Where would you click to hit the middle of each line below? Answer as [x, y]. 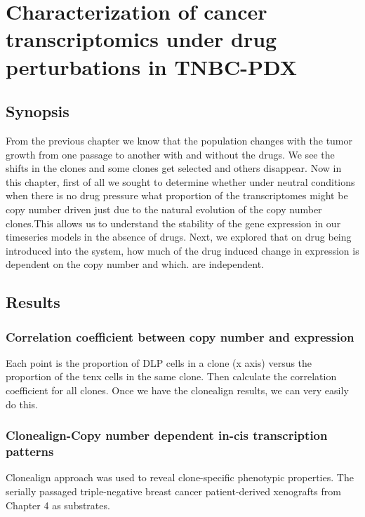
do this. [22, 404]
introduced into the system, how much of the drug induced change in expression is [182, 250]
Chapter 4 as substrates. [58, 505]
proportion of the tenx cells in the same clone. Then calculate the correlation [171, 376]
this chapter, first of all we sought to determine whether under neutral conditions [180, 181]
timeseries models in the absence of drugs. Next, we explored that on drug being [179, 237]
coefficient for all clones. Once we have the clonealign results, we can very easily [177, 390]
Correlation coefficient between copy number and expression [180, 336]
